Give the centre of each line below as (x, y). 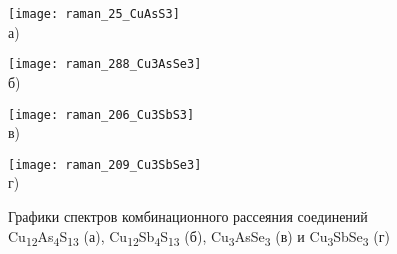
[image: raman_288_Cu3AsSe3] (105, 64)
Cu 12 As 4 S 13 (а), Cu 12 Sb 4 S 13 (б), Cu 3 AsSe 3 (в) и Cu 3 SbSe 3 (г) (199, 237)
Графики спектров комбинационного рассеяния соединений (188, 216)
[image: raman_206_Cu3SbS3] (101, 114)
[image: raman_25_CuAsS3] (94, 14)
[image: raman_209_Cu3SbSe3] (105, 164)
